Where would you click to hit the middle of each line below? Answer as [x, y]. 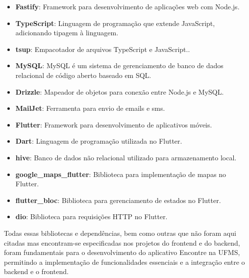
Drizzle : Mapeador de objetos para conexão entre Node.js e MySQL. [120, 91]
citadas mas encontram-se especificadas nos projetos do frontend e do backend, [122, 242]
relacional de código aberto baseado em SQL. [83, 75]
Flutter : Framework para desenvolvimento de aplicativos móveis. [114, 124]
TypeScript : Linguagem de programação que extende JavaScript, [115, 23]
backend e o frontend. [36, 271]
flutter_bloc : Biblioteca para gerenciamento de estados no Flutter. [118, 200]
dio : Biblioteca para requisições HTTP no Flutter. [91, 216]
